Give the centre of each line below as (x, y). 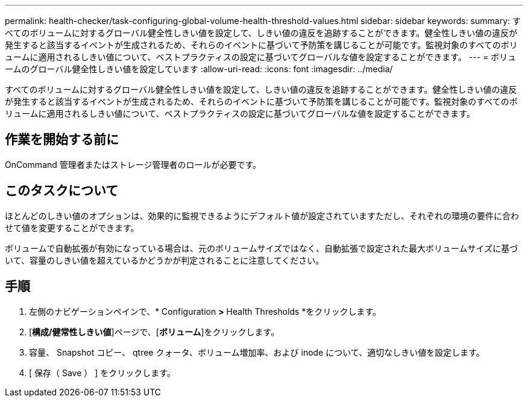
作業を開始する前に (62, 140)
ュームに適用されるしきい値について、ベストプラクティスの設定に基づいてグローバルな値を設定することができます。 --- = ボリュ (261, 57)
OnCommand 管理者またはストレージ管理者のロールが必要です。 (133, 164)
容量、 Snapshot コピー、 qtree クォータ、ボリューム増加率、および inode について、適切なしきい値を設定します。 (257, 352)
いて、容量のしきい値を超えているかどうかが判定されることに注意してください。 (165, 260)
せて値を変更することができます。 (72, 227)
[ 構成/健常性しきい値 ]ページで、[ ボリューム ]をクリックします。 (154, 332)
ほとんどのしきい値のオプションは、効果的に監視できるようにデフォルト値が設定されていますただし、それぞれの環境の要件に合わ (262, 215)
